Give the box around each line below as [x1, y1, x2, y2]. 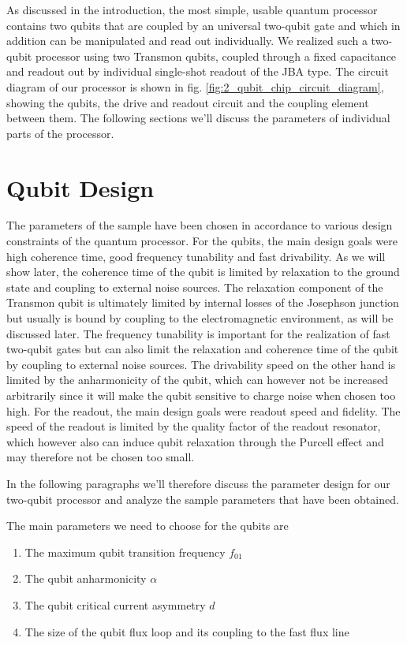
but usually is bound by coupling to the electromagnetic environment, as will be [6, 310, 394, 326]
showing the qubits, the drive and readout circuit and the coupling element [6, 94, 369, 110]
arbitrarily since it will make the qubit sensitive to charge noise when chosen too [6, 387, 396, 403]
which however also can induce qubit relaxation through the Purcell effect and [6, 433, 384, 449]
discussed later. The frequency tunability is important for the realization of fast [6, 325, 390, 341]
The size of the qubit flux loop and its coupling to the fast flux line [24, 623, 349, 639]
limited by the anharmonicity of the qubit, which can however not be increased [6, 371, 388, 388]
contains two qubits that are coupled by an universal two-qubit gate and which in [6, 17, 401, 33]
